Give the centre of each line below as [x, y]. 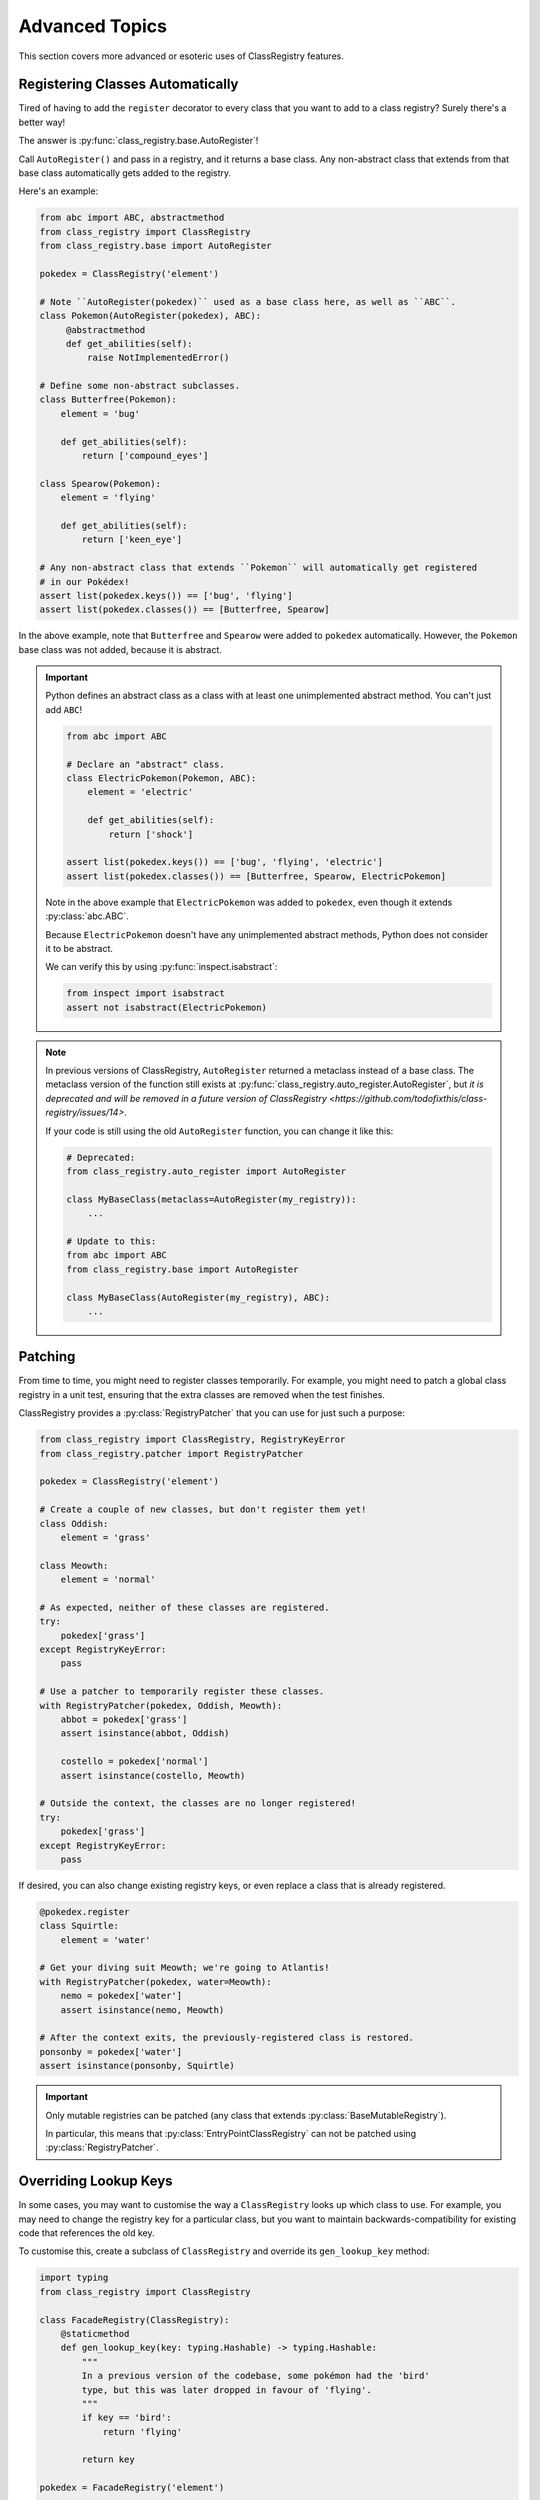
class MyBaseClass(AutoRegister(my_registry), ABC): [198, 1297]
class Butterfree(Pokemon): [108, 399]
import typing [74, 2278]
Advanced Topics [92, 26]
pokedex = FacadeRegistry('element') [132, 2488]
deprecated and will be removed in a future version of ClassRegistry [186, 1098]
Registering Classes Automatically [128, 84]
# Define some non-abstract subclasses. [139, 386]
